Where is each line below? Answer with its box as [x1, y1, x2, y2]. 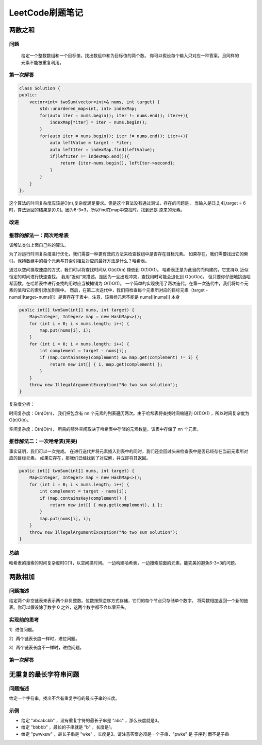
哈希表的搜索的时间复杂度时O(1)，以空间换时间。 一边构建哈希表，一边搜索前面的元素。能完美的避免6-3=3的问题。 [9, 560, 240, 565]
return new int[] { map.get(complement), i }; [49, 502, 163, 508]
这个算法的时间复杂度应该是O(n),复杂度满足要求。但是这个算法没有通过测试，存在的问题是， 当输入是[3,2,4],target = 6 [9, 200, 246, 206]
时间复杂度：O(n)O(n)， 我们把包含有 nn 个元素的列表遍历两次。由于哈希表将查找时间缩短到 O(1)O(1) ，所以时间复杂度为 [9, 410, 249, 416]
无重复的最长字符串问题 [9, 670, 80, 678]
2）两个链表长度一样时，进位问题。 [9, 636, 80, 641]
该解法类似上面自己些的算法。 [9, 242, 69, 248]
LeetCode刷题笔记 [9, 7, 83, 18]
